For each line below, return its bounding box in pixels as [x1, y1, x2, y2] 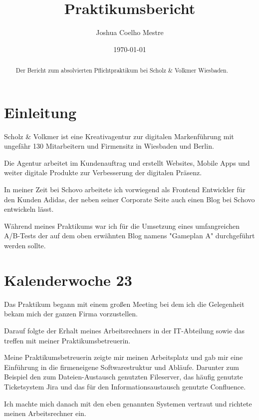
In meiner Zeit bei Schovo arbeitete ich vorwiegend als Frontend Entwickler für [4, 184, 246, 195]
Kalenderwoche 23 [4, 269, 132, 290]
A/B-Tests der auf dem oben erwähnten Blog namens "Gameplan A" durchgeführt [4, 230, 255, 241]
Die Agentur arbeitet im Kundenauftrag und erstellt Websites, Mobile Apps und [4, 157, 250, 168]
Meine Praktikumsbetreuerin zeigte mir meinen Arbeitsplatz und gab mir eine [4, 352, 243, 362]
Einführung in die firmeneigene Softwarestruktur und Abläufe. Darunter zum [4, 361, 240, 372]
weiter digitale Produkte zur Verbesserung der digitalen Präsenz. [4, 167, 202, 178]
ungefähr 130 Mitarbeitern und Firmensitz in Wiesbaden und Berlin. [4, 141, 214, 151]
